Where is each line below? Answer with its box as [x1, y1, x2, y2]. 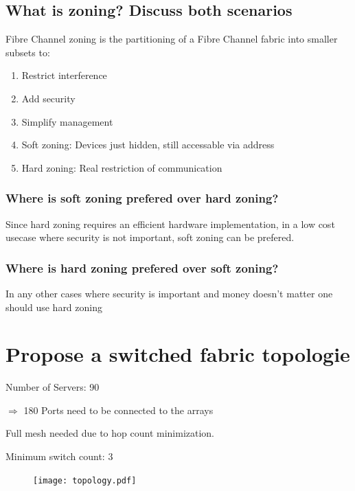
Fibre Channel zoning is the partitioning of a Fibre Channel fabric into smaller [5, 32, 338, 46]
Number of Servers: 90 [5, 380, 100, 394]
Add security [21, 91, 76, 105]
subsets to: [5, 45, 50, 59]
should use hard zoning [5, 299, 102, 314]
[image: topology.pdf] [33, 475, 137, 486]
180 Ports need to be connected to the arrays [23, 402, 214, 417]
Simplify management [21, 114, 113, 128]
